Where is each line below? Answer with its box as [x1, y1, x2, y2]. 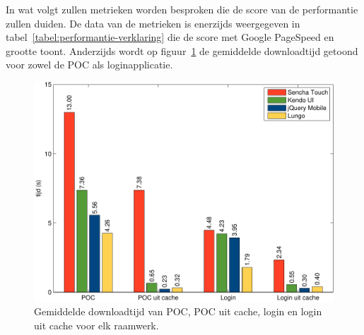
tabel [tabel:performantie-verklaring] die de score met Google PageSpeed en [6, 30, 334, 44]
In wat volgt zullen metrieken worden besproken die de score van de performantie [6, 2, 358, 16]
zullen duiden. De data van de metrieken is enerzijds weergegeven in [6, 16, 300, 30]
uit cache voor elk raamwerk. [34, 317, 159, 332]
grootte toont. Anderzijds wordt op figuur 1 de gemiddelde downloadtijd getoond [6, 43, 358, 58]
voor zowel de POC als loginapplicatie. [6, 57, 173, 72]
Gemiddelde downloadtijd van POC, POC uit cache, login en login [34, 304, 322, 319]
